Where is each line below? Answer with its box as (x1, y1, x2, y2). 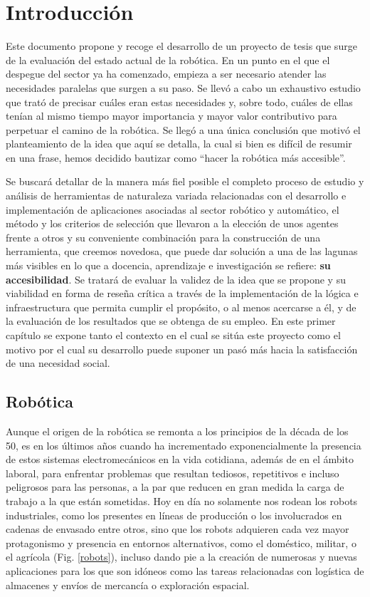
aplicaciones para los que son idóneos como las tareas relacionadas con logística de (6, 563, 364, 578)
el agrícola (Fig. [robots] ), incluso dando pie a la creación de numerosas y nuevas (6, 549, 357, 564)
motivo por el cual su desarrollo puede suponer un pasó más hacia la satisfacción (6, 341, 358, 356)
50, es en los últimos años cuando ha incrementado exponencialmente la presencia (6, 437, 361, 452)
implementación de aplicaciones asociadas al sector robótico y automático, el (6, 202, 339, 217)
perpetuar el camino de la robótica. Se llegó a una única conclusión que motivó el (6, 122, 361, 137)
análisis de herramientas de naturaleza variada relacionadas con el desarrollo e (6, 188, 347, 203)
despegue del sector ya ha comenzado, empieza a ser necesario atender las (6, 66, 327, 81)
